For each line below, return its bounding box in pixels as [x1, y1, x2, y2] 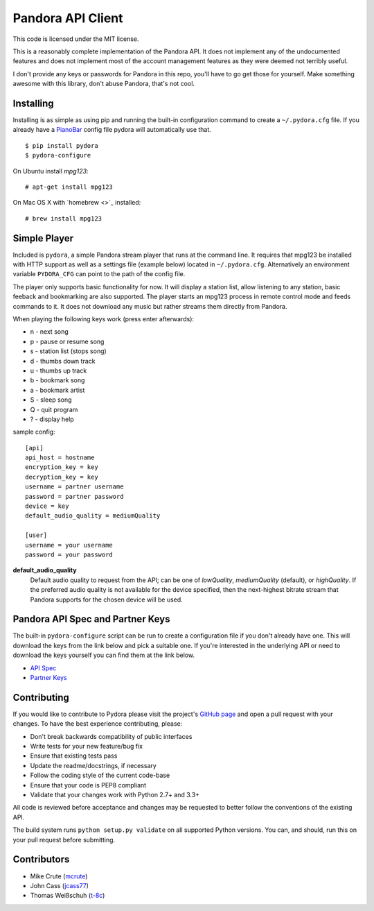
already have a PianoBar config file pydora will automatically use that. [12, 126, 211, 134]
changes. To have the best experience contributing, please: [12, 720, 183, 728]
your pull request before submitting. [12, 835, 116, 844]
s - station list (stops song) [30, 347, 107, 355]
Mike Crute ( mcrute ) [30, 871, 88, 880]
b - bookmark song [30, 376, 85, 384]
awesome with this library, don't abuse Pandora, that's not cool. [12, 80, 195, 88]
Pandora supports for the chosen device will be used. [30, 595, 183, 604]
